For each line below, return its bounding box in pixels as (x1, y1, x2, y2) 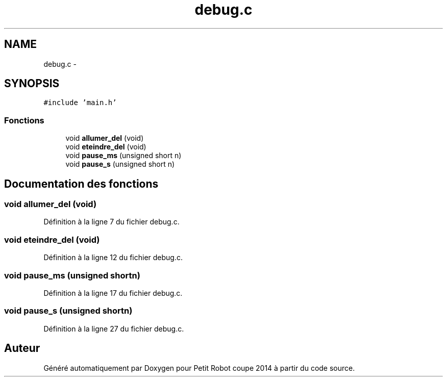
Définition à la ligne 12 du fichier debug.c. (43, 253, 183, 262)
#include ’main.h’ (43, 98, 117, 107)
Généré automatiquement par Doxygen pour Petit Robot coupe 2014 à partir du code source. (43, 363, 355, 372)
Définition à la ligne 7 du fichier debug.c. (43, 217, 180, 226)
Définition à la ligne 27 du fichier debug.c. (43, 324, 184, 333)
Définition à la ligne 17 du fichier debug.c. (43, 288, 183, 297)
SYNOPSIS (4, 77, 60, 90)
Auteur (4, 342, 40, 355)
